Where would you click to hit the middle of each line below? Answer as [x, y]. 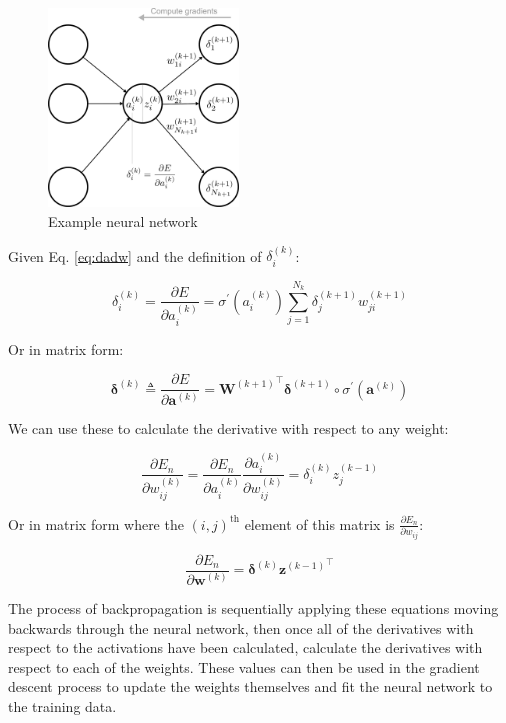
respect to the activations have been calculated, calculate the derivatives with [245, 647]
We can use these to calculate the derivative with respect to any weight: [228, 427]
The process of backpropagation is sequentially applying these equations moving [253, 607]
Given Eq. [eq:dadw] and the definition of [135, 255]
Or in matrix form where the [96, 523]
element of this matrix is [319, 523]
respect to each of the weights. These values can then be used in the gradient [244, 666]
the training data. [62, 705]
